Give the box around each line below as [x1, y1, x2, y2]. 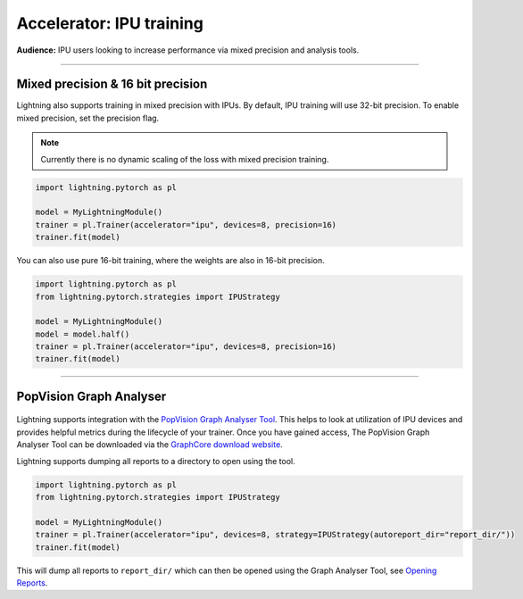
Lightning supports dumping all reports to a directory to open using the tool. [16, 455, 296, 466]
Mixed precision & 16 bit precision [16, 77, 208, 92]
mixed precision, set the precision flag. [16, 112, 160, 123]
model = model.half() [35, 329, 130, 339]
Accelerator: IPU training [16, 13, 204, 33]
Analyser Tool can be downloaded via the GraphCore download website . [16, 439, 283, 450]
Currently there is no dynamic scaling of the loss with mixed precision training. [40, 154, 329, 164]
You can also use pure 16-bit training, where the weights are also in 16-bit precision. [16, 255, 325, 266]
